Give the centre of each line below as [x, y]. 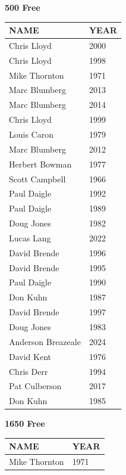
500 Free [23, 7]
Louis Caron [31, 134]
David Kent [30, 356]
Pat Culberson [35, 386]
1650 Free [25, 423]
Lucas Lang [30, 237]
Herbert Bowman [40, 164]
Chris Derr [29, 371]
